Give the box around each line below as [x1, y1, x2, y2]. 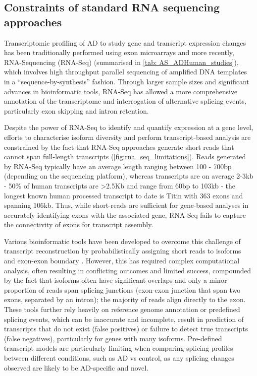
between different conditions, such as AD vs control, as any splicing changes [4, 353, 234, 363]
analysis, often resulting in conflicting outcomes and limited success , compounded [4, 265, 251, 275]
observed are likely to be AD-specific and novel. [4, 362, 149, 373]
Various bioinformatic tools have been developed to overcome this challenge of [4, 236, 241, 246]
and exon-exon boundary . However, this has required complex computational [4, 255, 240, 266]
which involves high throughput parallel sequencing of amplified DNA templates [4, 66, 247, 77]
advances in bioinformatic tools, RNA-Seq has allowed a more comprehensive [4, 86, 238, 96]
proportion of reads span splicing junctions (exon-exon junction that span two [4, 284, 241, 295]
